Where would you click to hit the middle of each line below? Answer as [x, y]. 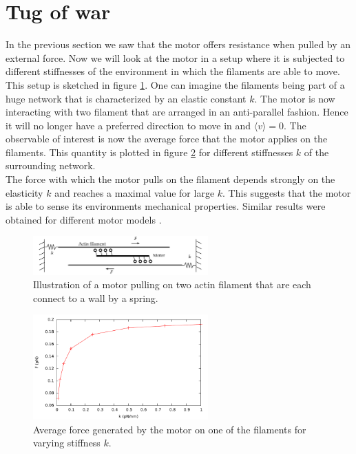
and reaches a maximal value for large [135, 192]
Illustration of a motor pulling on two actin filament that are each [172, 284]
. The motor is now [295, 98]
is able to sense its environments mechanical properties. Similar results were [166, 206]
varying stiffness [67, 443]
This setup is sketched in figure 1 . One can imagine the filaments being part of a [175, 84]
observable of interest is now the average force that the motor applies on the [167, 139]
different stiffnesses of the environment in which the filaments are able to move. [173, 71]
